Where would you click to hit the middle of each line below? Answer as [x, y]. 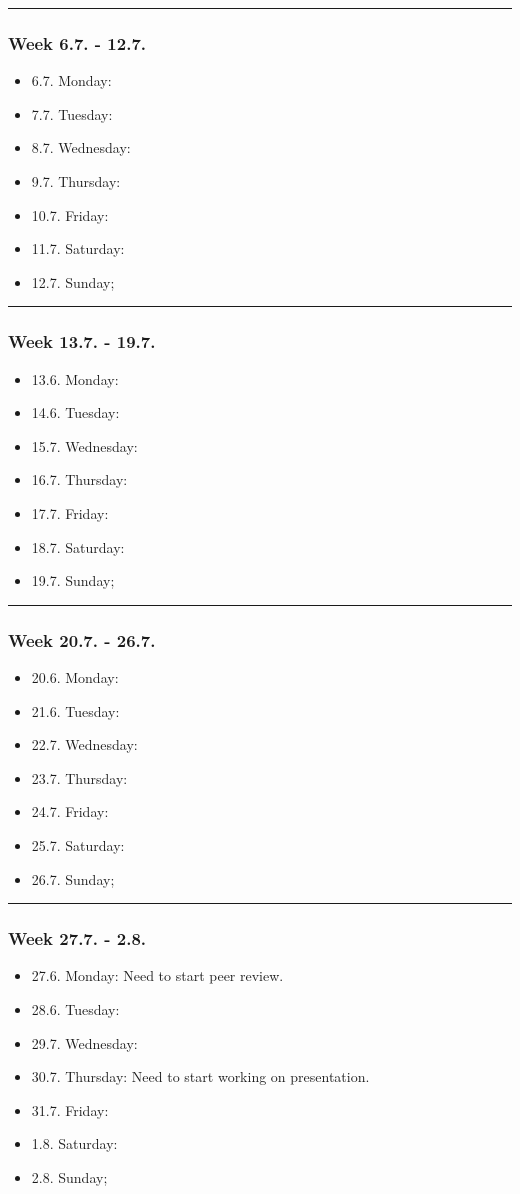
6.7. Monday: [71, 80]
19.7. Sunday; [73, 580]
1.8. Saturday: [74, 1143]
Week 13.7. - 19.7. [82, 341]
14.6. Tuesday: [75, 412]
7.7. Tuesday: [72, 113]
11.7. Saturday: [78, 248]
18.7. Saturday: [78, 546]
